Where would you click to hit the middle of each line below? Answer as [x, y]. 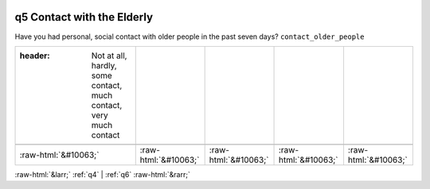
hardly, [104, 65]
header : [35, 56]
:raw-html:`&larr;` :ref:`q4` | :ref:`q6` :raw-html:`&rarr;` [102, 174]
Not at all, [109, 56]
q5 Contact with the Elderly [84, 17]
